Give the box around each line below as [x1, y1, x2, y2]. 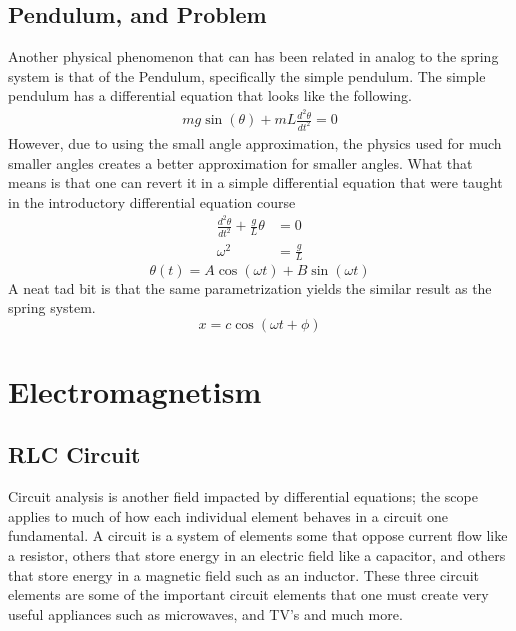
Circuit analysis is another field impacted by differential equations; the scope [8, 486, 478, 507]
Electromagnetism [8, 370, 262, 411]
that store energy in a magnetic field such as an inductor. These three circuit [8, 564, 480, 585]
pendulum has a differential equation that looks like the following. [8, 85, 412, 106]
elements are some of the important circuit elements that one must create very [8, 584, 489, 605]
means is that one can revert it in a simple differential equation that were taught [8, 172, 503, 193]
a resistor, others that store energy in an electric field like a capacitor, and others [8, 545, 506, 566]
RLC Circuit [8, 439, 141, 470]
